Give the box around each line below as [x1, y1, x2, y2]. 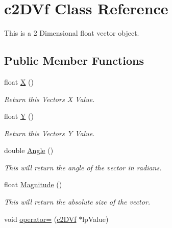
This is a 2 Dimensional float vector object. [4, 28, 139, 38]
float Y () [4, 111, 34, 121]
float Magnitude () [4, 179, 62, 190]
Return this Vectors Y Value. [4, 128, 95, 138]
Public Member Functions [4, 53, 144, 68]
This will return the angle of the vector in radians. [4, 162, 162, 172]
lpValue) [82, 213, 109, 224]
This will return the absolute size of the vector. [4, 196, 151, 207]
